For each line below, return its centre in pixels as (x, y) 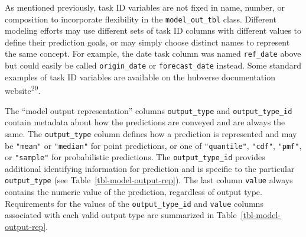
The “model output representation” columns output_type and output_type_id (149, 110)
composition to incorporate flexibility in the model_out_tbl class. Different (141, 19)
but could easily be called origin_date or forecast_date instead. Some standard (153, 65)
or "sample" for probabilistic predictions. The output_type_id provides (135, 157)
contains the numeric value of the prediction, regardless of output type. (134, 192)
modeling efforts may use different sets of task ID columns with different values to (153, 30)
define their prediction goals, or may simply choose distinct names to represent (147, 42)
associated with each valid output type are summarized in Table (121, 215)
